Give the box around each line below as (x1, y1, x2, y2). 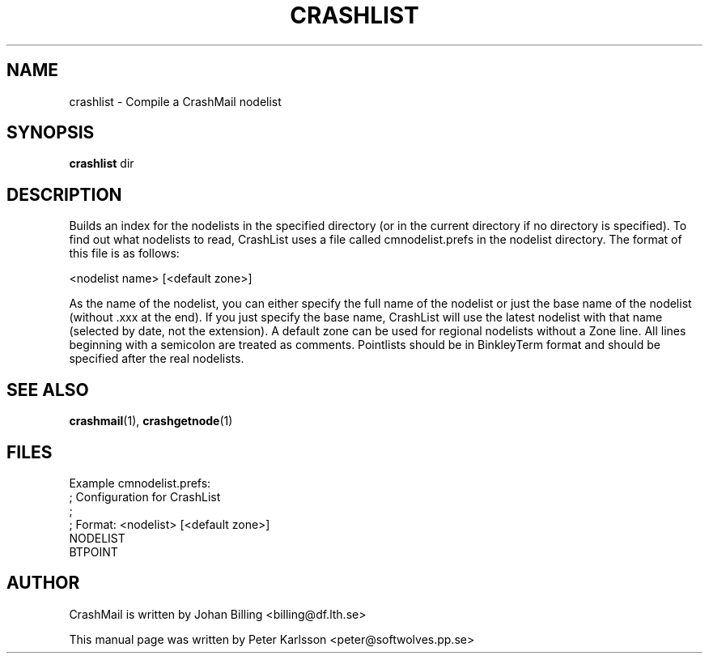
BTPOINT (69, 544, 118, 559)
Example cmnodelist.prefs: (69, 475, 211, 490)
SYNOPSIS (6, 122, 95, 143)
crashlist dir (69, 156, 134, 171)
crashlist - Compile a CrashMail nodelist (69, 94, 282, 109)
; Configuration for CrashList (69, 489, 221, 504)
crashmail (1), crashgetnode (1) (69, 414, 233, 428)
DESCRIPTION (6, 184, 122, 205)
